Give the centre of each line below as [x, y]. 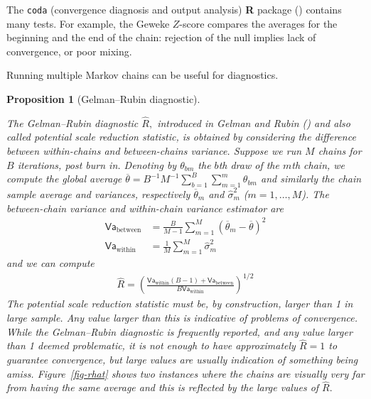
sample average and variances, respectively [98, 194]
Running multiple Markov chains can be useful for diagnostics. [143, 75]
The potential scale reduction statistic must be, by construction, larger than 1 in [180, 304]
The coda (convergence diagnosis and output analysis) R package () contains [174, 9]
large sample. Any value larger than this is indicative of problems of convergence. [182, 317]
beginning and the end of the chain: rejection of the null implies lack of [161, 37]
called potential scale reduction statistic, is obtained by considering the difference [181, 137]
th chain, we [318, 164]
